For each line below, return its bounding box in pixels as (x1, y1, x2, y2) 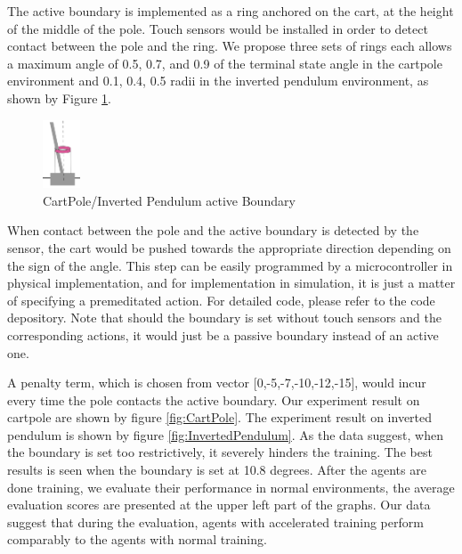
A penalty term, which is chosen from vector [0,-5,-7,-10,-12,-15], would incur (7, 373, 426, 392)
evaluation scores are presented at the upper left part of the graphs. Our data (7, 495, 431, 514)
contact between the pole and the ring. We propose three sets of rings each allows (7, 37, 452, 55)
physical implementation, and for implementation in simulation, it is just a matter (7, 273, 456, 292)
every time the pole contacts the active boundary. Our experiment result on (7, 390, 420, 409)
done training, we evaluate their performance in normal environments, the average (7, 477, 455, 496)
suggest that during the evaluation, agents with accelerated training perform (7, 512, 424, 531)
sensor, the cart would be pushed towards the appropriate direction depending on (7, 238, 451, 257)
